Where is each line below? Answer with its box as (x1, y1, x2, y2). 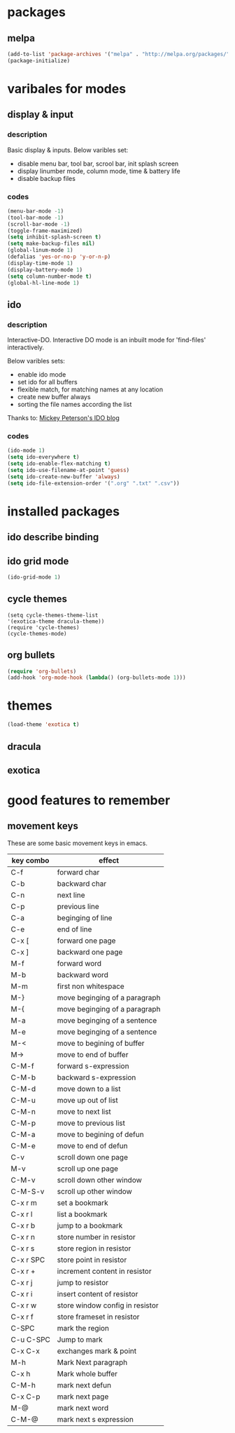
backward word (57, 969, 108, 979)
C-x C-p (10, 1392, 41, 1401)
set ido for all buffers (17, 378, 78, 386)
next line (57, 890, 85, 900)
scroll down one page (57, 1152, 128, 1162)
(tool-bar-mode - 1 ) (7, 214, 64, 221)
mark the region (57, 1323, 110, 1333)
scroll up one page (57, 1164, 119, 1173)
